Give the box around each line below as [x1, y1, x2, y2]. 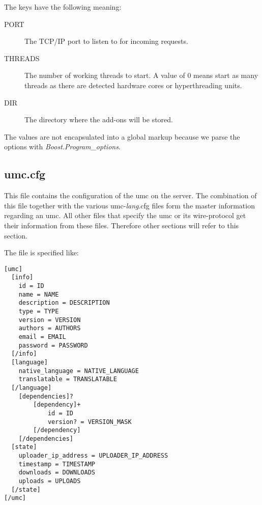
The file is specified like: [4, 247, 79, 258]
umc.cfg [4, 166, 46, 182]
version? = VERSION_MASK [47, 418, 132, 426]
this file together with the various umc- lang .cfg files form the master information [4, 200, 255, 210]
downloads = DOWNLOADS [18, 469, 95, 476]
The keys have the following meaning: [4, 2, 122, 12]
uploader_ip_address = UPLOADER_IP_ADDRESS [18, 452, 168, 460]
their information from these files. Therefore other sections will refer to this [4, 220, 239, 230]
